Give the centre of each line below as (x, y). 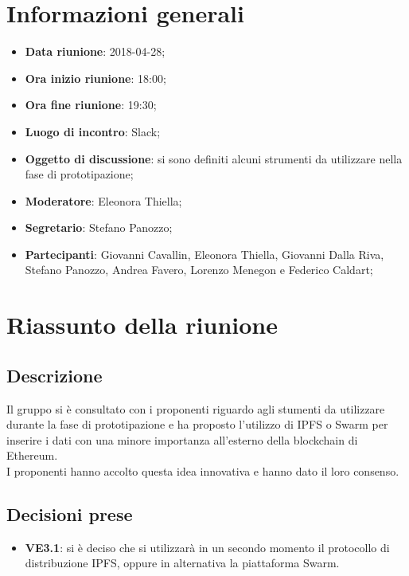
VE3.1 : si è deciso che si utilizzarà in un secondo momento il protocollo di (207, 547)
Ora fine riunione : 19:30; (91, 105)
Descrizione (55, 375)
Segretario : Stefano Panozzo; (99, 227)
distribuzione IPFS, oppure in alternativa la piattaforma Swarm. (182, 563)
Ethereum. (32, 455)
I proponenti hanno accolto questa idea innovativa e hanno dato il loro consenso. (203, 471)
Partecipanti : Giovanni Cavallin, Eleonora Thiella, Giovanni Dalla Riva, (204, 254)
